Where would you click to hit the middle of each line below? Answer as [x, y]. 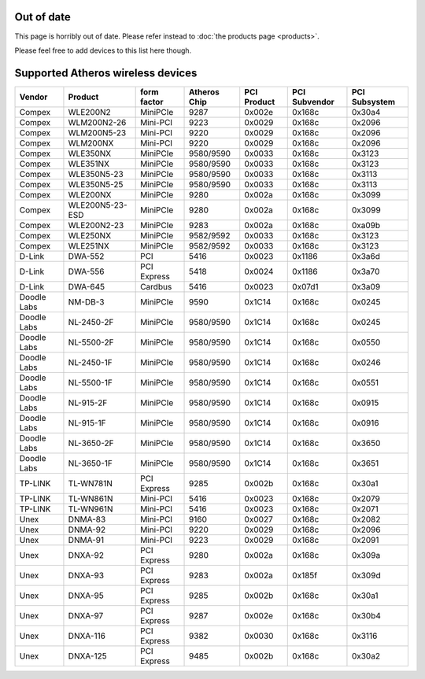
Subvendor [313, 101]
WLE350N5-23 [96, 174]
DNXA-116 [87, 636]
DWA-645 [87, 286]
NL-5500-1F [91, 382]
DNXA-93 [86, 575]
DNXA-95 [86, 596]
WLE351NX [89, 164]
